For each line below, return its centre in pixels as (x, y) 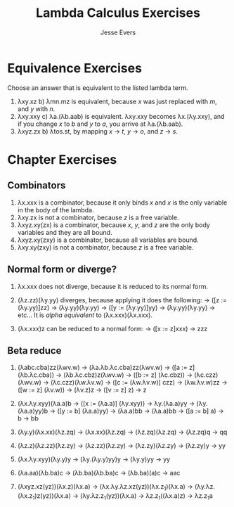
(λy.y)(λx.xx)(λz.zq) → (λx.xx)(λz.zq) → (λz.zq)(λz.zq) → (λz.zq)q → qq (122, 432)
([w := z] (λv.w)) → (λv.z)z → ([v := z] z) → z (82, 390)
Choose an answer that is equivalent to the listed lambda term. (98, 88)
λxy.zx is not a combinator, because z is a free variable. (98, 217)
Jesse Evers (118, 32)
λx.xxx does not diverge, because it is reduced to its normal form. (113, 286)
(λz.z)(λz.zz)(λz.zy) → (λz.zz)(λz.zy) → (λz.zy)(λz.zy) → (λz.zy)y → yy (122, 446)
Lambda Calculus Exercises (118, 13)
